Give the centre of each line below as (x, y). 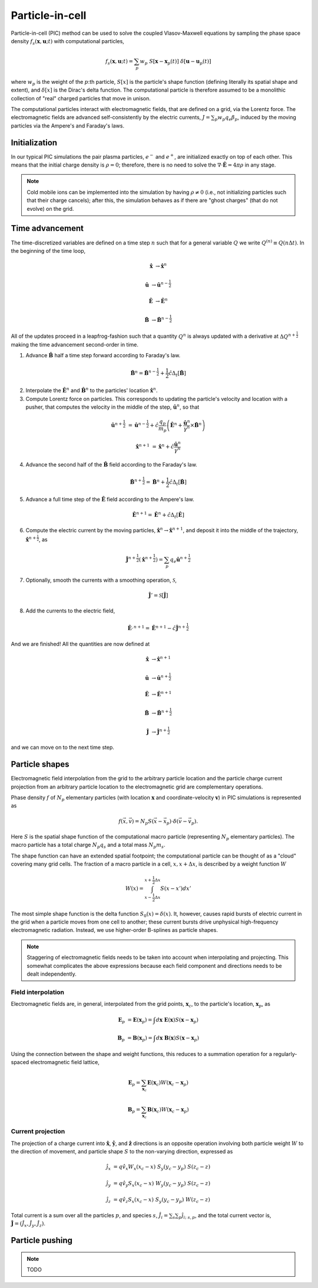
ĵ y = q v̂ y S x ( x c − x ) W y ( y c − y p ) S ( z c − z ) (158, 1184)
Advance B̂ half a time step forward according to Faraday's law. (103, 356)
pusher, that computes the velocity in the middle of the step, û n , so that (112, 407)
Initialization (34, 143)
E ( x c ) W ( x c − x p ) (168, 1084)
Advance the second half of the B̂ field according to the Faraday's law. (111, 464)
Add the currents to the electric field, (70, 611)
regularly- (285, 1054)
